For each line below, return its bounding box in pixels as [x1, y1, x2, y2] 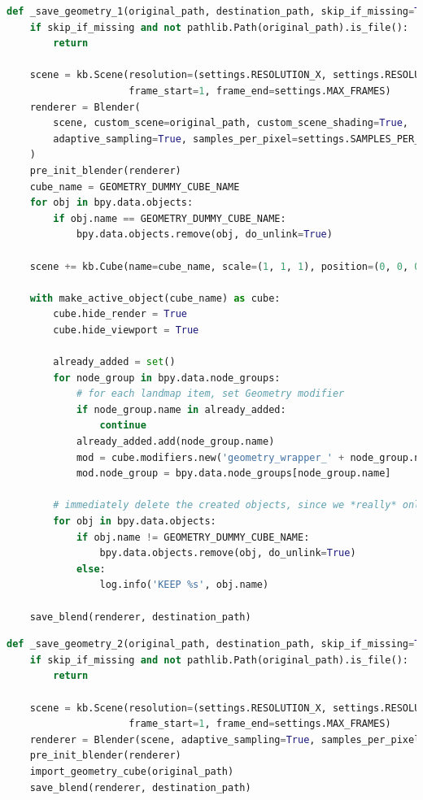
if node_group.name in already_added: [76, 403, 286, 415]
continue [99, 420, 146, 432]
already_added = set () [53, 356, 176, 368]
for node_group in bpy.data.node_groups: [53, 372, 281, 384]
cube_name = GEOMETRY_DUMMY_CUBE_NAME [29, 180, 240, 193]
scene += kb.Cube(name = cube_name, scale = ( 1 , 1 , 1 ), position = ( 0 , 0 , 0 [29, 260, 421, 272]
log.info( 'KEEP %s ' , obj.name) [99, 579, 269, 591]
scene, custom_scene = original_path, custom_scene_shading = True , [53, 117, 409, 129]
